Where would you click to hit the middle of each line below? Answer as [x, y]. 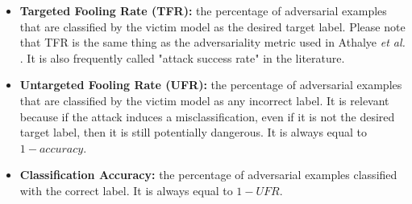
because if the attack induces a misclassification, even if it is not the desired [207, 116]
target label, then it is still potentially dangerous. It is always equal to [193, 132]
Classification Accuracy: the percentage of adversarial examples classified [208, 175]
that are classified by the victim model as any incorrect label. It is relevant [204, 100]
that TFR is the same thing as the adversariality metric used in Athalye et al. [212, 42]
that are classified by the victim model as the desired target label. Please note [212, 26]
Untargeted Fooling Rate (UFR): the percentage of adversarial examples [211, 85]
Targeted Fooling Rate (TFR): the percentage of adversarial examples [203, 10]
